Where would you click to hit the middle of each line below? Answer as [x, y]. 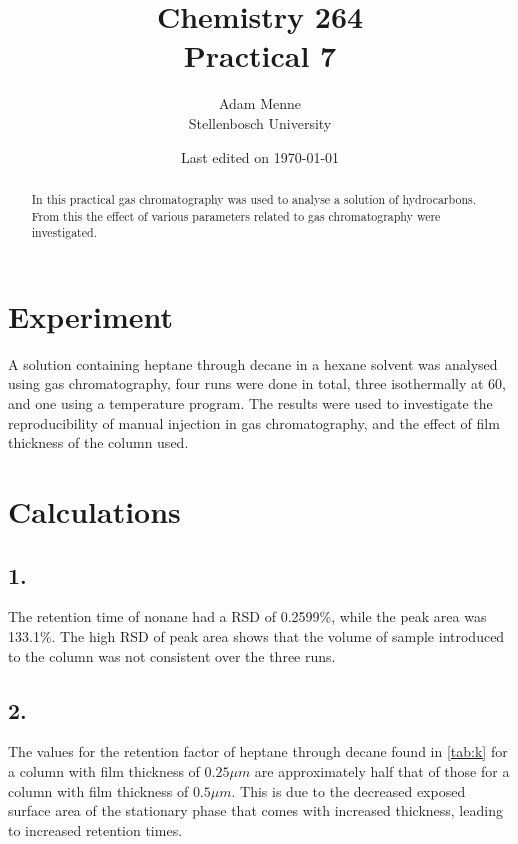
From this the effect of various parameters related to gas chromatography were [236, 215]
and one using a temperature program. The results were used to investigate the [250, 402]
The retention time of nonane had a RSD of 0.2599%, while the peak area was [247, 616]
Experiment [91, 315]
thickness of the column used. [98, 442]
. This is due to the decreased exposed [348, 790]
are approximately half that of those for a [382, 770]
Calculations [94, 510]
